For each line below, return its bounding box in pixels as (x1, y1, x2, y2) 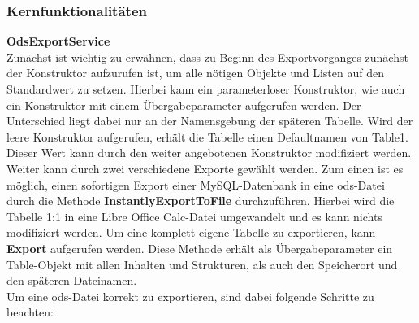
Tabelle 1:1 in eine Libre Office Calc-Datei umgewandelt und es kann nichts (6, 207, 382, 225)
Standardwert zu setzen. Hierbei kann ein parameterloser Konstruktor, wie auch (6, 81, 405, 97)
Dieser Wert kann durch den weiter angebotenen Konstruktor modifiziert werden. (6, 144, 412, 161)
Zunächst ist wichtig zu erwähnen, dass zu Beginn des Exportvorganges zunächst (6, 48, 408, 65)
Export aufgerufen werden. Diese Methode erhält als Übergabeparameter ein (6, 239, 393, 256)
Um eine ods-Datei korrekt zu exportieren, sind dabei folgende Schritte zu (6, 287, 374, 304)
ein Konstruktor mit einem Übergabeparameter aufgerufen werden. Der (6, 96, 361, 113)
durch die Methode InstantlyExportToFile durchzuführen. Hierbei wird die (6, 192, 395, 209)
